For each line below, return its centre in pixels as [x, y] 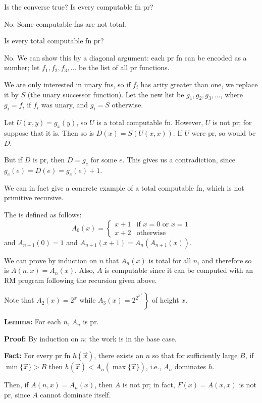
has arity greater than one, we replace [199, 84]
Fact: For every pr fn [37, 355]
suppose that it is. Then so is [49, 132]
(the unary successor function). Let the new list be [106, 94]
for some [104, 160]
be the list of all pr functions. [124, 67]
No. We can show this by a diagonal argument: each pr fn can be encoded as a [125, 57]
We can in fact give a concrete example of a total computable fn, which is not [124, 187]
